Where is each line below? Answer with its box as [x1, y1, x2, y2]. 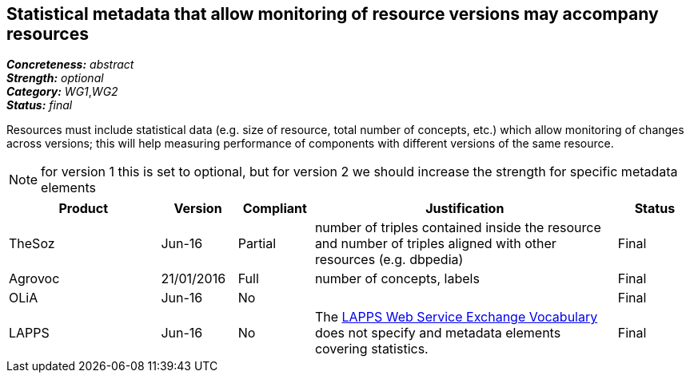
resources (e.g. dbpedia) [314, 251, 464, 268]
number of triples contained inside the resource [314, 219, 601, 236]
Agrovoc [9, 270, 60, 287]
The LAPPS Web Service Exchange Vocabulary [314, 309, 598, 326]
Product [58, 200, 109, 217]
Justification [425, 200, 505, 217]
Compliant [242, 200, 307, 217]
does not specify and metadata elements [314, 325, 561, 341]
